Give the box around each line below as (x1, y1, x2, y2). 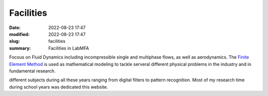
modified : (9, 31, 30, 37)
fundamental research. (9, 68, 56, 74)
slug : (9, 38, 20, 44)
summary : (9, 45, 31, 51)
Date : (9, 25, 21, 31)
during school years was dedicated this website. (9, 84, 108, 90)
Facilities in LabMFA (48, 45, 89, 51)
